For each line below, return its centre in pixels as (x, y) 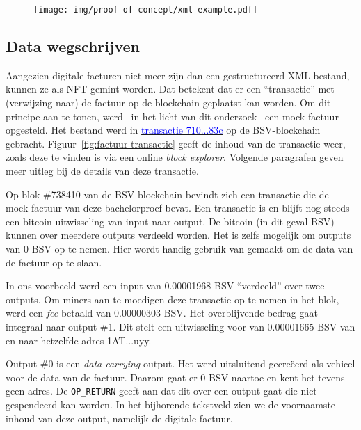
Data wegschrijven (73, 46)
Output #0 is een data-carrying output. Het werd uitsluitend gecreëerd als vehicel (180, 364)
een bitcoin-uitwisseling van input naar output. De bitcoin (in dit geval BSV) (170, 221)
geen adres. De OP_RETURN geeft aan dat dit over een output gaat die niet (161, 391)
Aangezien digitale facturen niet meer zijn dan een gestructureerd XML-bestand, (178, 75)
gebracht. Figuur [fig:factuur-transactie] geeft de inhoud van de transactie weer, (176, 143)
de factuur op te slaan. (54, 262)
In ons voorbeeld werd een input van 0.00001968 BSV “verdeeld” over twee (165, 286)
